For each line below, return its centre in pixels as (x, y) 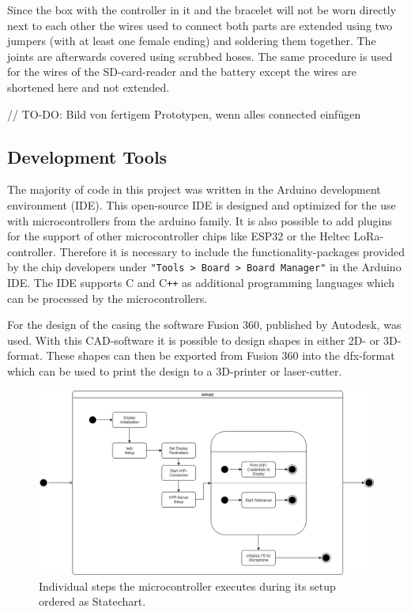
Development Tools (87, 156)
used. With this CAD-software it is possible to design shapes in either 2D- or (194, 340)
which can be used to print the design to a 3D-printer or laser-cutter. (175, 371)
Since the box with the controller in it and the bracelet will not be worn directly (202, 9)
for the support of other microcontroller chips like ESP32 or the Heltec (179, 236)
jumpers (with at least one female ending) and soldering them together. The (192, 41)
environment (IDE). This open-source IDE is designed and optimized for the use (202, 204)
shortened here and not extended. (89, 87)
